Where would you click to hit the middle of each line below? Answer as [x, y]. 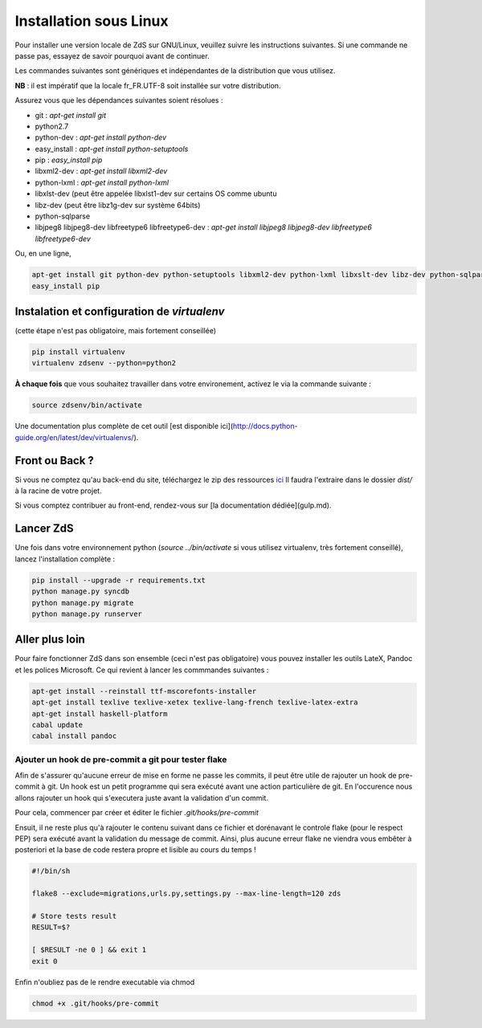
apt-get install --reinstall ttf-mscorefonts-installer [144, 691]
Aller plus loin [50, 640]
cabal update [57, 724]
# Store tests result [74, 916]
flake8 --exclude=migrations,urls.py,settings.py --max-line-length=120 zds [186, 894]
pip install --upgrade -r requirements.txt [119, 580]
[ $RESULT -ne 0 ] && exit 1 [89, 950]
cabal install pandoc [74, 736]
